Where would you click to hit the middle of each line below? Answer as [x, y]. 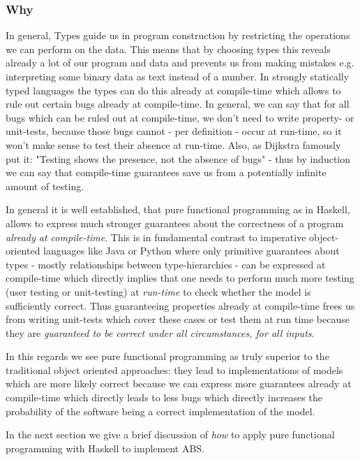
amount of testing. [45, 186]
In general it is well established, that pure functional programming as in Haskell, [178, 209]
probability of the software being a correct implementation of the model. [160, 411]
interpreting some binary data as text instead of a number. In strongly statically [178, 76]
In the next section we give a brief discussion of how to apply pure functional [170, 434]
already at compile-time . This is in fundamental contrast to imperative [156, 237]
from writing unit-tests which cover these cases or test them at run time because [178, 319]
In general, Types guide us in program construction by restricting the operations [178, 35]
